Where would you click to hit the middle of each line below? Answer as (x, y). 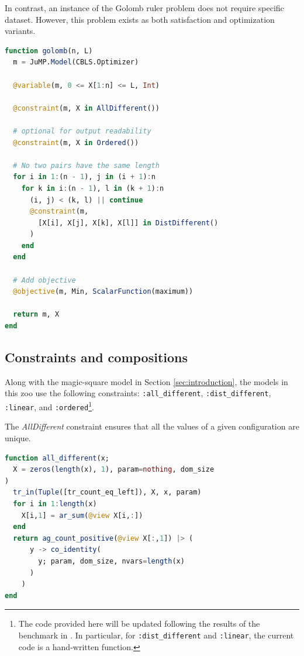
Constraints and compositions (96, 357)
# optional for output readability (82, 131)
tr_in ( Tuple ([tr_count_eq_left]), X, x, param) (107, 492)
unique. (18, 437)
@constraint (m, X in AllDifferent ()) (86, 108)
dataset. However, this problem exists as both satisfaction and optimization (140, 19)
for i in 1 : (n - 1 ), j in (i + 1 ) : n (84, 177)
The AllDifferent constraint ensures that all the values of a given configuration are (152, 426)
